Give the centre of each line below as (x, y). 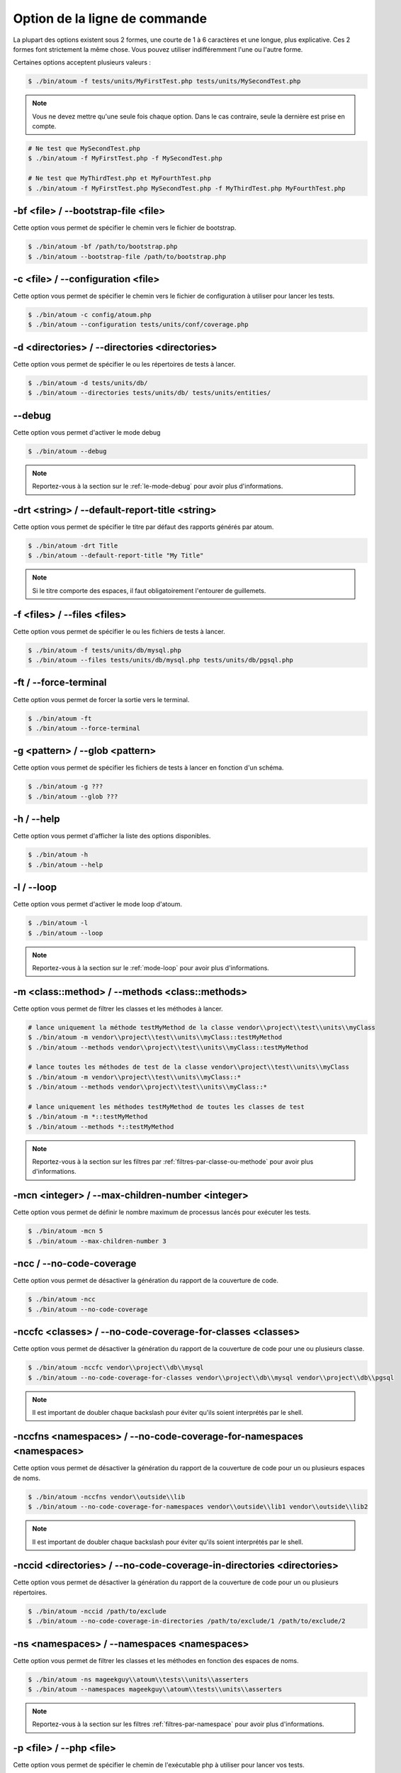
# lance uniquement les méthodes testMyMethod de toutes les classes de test (166, 1107)
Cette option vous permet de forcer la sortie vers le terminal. (101, 699)
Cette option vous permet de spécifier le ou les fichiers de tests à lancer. (119, 631)
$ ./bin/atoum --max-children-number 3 (97, 1241)
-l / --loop (35, 888)
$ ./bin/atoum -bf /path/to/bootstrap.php (103, 247)
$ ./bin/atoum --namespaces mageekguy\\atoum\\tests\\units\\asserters (155, 1689)
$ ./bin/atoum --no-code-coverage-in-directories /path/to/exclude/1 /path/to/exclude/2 (187, 1621)
